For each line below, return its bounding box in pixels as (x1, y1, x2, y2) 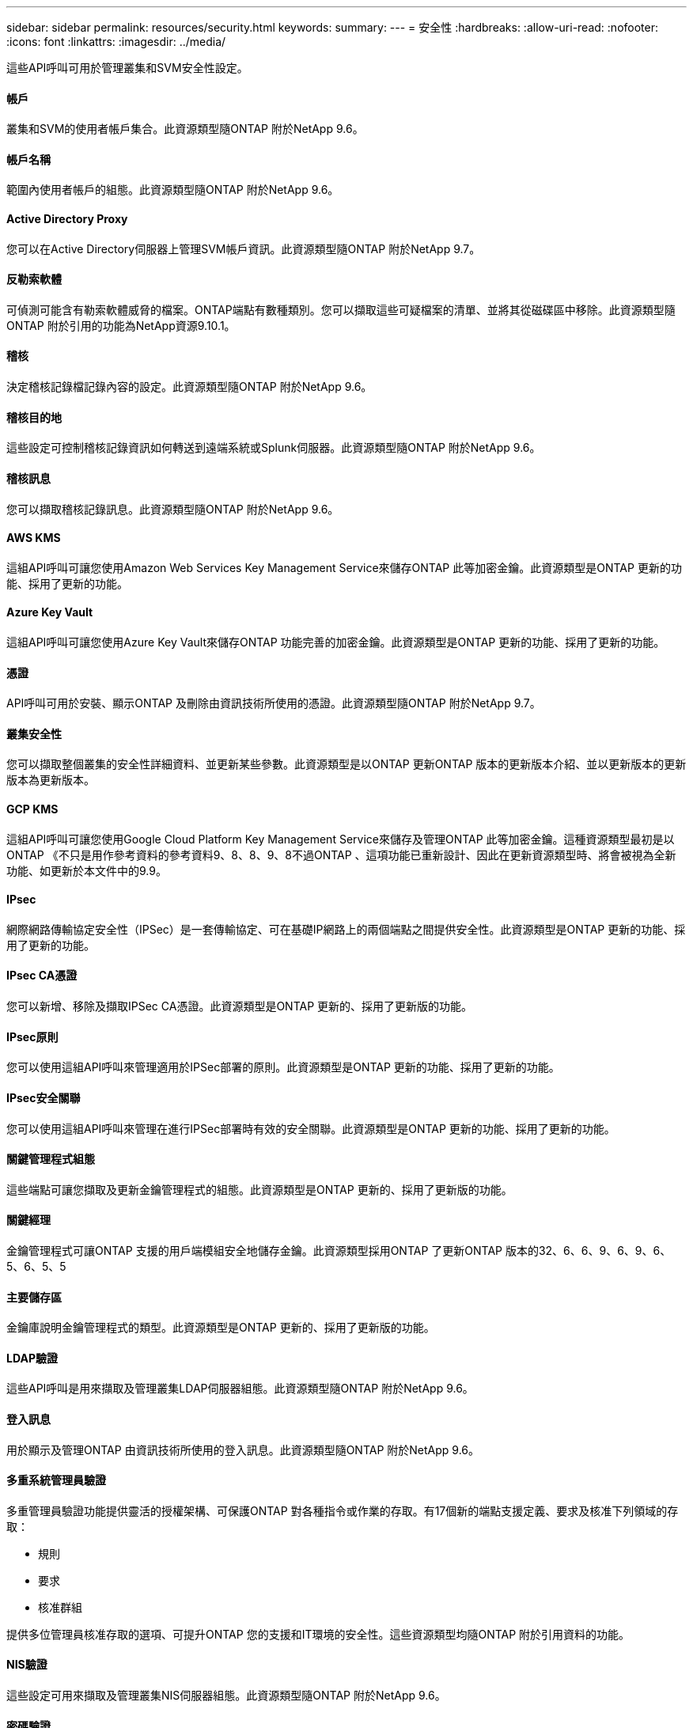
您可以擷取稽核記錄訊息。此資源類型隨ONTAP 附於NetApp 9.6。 (6, 502, 339, 516)
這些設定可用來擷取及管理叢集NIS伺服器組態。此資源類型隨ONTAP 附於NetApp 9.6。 (6, 1688, 446, 1703)
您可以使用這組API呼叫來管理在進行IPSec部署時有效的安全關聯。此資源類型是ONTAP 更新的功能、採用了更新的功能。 (6, 1121, 615, 1135)
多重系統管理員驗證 (6, 1473, 106, 1487)
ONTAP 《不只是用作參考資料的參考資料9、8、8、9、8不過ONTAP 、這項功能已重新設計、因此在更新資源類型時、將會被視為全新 (6, 847, 676, 862)
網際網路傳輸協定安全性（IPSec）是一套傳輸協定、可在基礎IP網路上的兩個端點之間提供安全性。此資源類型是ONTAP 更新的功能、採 (6, 922, 686, 936)
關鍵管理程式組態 (6, 1152, 95, 1166)
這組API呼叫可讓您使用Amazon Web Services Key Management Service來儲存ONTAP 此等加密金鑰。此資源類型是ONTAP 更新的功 (6, 560, 682, 574)
